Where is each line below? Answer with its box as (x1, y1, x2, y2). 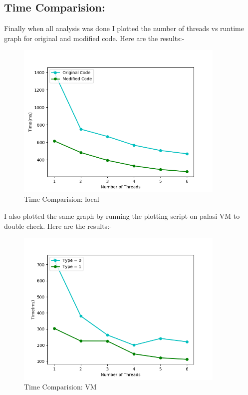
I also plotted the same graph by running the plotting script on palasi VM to (4, 211, 240, 221)
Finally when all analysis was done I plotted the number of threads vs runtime (4, 23, 244, 34)
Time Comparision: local (24, 194, 99, 204)
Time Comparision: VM (24, 381, 97, 392)
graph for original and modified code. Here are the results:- (4, 33, 185, 43)
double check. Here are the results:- (4, 220, 112, 231)
